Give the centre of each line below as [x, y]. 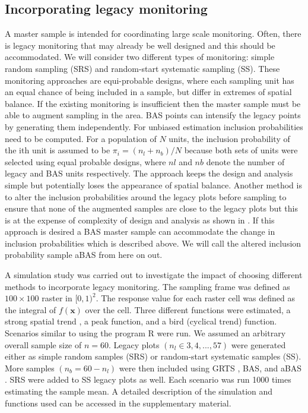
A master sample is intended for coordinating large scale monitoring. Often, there [153, 34]
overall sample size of [43, 344]
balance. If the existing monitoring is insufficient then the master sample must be [153, 103]
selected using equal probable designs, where [85, 161]
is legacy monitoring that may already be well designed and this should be [140, 45]
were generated [258, 344]
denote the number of [245, 161]
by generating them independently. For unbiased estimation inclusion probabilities [154, 126]
